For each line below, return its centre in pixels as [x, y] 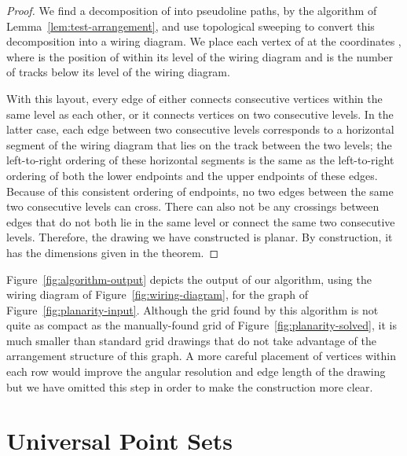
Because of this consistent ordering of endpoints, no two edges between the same [200, 191]
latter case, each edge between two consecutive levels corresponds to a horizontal [200, 129]
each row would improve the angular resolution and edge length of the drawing [196, 371]
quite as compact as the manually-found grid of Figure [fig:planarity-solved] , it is [202, 325]
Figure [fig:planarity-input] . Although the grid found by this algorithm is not [192, 309]
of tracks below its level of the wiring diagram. [118, 72]
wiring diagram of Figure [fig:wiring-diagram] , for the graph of [158, 294]
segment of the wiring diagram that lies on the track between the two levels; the [199, 144]
